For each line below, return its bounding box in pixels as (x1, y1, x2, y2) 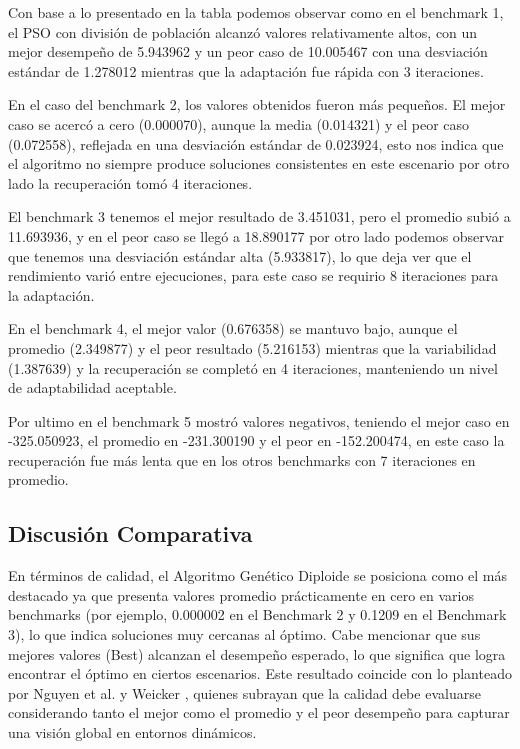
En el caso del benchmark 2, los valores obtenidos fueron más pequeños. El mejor (8, 94, 506, 115)
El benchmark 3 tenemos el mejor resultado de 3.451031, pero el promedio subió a (8, 206, 511, 227)
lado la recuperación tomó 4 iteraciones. (8, 172, 253, 193)
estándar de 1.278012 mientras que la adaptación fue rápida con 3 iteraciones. (8, 60, 484, 81)
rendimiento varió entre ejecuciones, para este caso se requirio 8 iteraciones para (8, 265, 499, 286)
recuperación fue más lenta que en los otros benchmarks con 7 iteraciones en (8, 449, 476, 470)
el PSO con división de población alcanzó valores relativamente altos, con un (8, 21, 478, 42)
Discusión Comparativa (8, 518, 253, 549)
